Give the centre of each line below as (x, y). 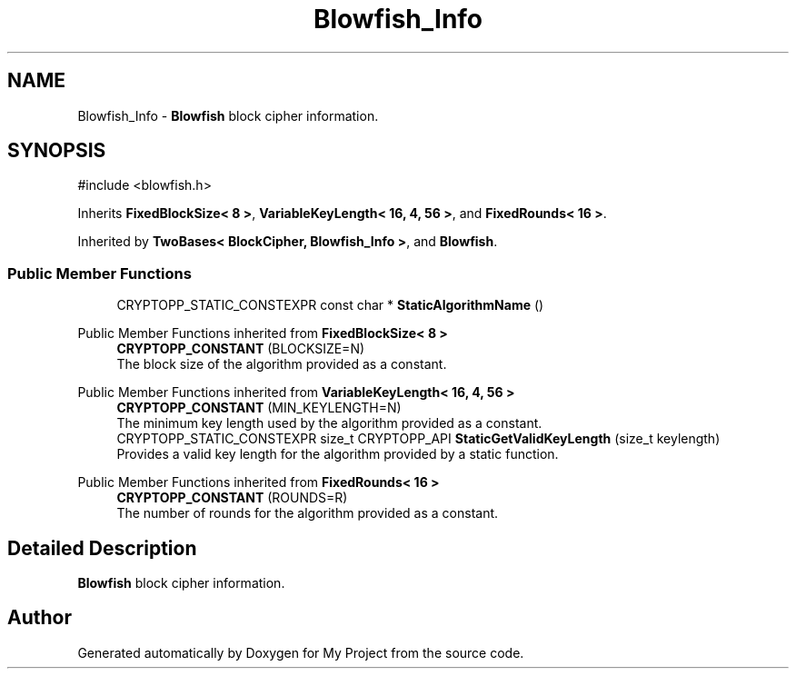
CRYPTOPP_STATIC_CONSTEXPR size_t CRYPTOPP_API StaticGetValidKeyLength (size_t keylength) (418, 439)
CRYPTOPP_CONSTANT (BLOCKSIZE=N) (241, 349)
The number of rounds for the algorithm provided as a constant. (308, 513)
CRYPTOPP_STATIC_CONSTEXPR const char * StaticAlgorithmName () (330, 305)
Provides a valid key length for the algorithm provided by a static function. (338, 454)
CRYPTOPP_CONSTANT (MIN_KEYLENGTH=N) (259, 408)
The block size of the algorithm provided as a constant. (282, 364)
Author (40, 618)
